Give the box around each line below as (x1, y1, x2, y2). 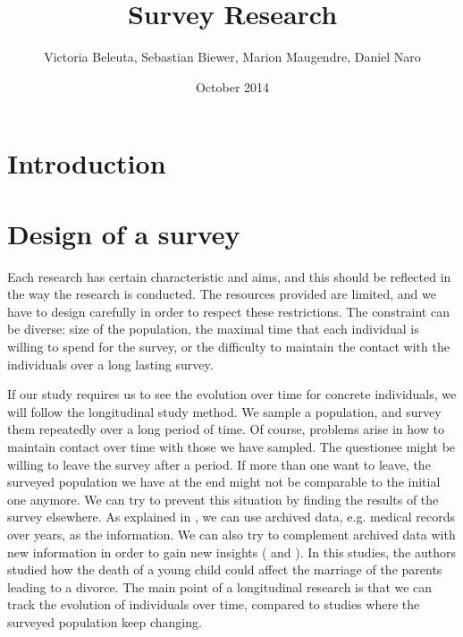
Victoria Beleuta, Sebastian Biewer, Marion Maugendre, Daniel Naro (44, 47, 421, 66)
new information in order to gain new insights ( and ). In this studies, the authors (7, 542, 456, 561)
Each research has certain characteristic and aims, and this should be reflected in (7, 267, 451, 285)
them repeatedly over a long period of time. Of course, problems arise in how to (7, 420, 444, 438)
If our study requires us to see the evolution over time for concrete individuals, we (7, 385, 457, 403)
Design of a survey (7, 215, 240, 251)
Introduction (7, 145, 166, 182)
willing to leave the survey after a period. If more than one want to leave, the (7, 454, 431, 473)
